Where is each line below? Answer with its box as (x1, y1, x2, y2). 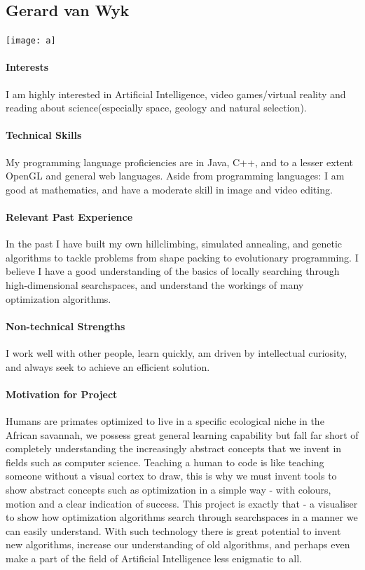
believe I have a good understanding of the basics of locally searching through (6, 264, 340, 278)
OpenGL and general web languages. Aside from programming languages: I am (6, 168, 345, 183)
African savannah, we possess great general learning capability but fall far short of (6, 427, 359, 442)
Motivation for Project (6, 386, 118, 401)
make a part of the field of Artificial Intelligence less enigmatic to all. (6, 550, 302, 565)
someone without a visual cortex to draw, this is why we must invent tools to (6, 468, 337, 483)
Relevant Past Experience (6, 210, 133, 224)
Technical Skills (6, 128, 82, 142)
